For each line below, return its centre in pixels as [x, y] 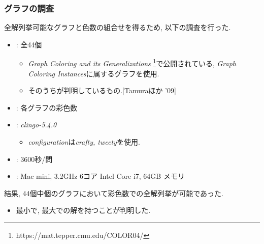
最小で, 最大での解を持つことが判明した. [83, 210]
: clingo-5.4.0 [36, 125]
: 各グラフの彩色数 [47, 107]
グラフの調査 [29, 8]
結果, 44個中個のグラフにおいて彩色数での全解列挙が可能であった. [114, 193]
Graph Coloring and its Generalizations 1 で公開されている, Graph [132, 63]
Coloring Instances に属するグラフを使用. [94, 73]
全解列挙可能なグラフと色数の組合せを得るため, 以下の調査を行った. [118, 27]
